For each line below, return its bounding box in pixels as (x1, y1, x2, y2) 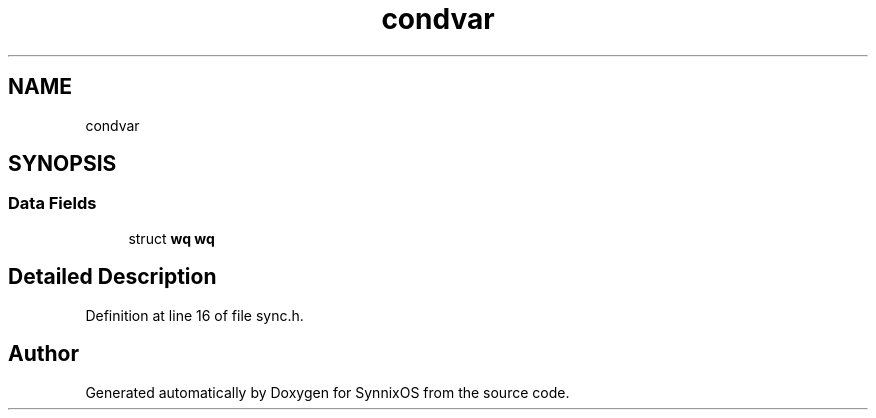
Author (8, 341, 79, 367)
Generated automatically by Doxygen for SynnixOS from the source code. (85, 383, 570, 401)
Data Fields (8, 193, 97, 214)
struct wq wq (128, 229, 215, 247)
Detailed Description (8, 264, 217, 290)
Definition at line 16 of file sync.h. (85, 306, 304, 324)
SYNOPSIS (8, 151, 117, 177)
